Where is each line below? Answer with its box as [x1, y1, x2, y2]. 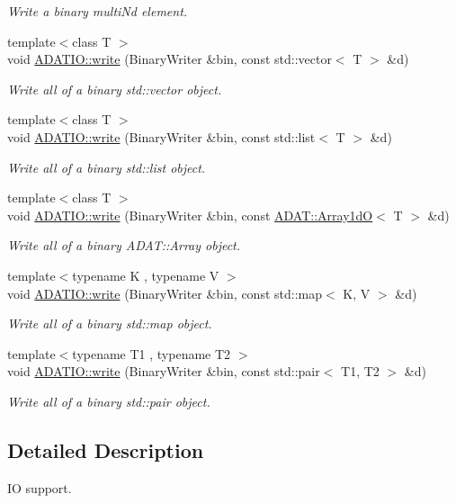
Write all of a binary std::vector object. [7, 79, 222, 98]
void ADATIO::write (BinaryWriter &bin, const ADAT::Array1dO [7, 205, 373, 224]
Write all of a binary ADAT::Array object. [7, 236, 241, 255]
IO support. [7, 478, 72, 497]
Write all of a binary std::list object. [7, 157, 206, 176]
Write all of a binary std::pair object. [7, 391, 210, 410]
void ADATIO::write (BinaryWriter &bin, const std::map [7, 283, 322, 302]
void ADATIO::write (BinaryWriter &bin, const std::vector [7, 49, 332, 68]
